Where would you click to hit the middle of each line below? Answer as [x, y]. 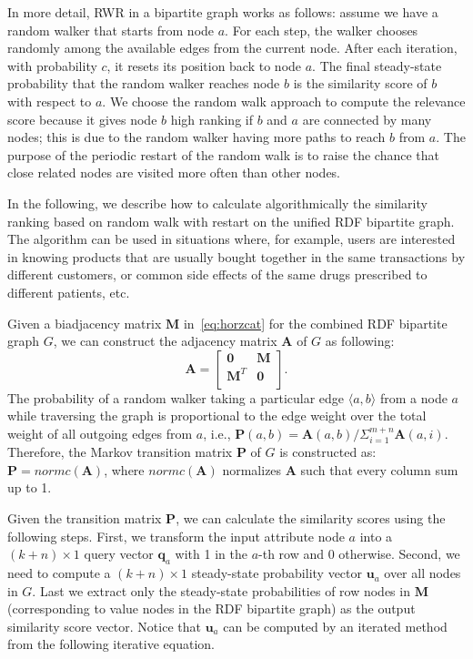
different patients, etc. [69, 292]
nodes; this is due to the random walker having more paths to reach [196, 137]
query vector [119, 554]
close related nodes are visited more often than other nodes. [174, 172]
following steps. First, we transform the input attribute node [176, 536]
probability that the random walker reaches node [144, 83]
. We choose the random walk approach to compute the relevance [284, 101]
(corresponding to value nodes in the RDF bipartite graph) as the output [211, 608]
